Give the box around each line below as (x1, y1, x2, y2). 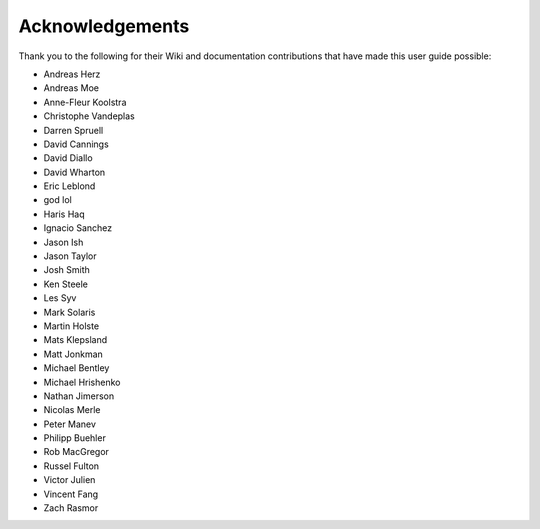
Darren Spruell (43, 124, 104, 136)
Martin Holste (43, 320, 100, 332)
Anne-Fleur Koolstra (43, 96, 127, 108)
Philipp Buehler (43, 432, 107, 444)
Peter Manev (43, 418, 97, 430)
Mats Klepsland (43, 334, 108, 346)
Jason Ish (43, 236, 84, 248)
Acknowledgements (18, 15, 190, 37)
